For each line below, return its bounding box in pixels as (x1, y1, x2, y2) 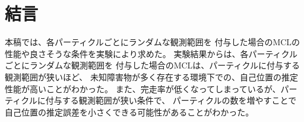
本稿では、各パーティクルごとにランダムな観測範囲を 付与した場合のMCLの (5, 36, 300, 48)
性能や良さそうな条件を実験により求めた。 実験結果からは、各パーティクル (5, 47, 298, 60)
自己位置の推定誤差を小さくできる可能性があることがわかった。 (5, 105, 254, 118)
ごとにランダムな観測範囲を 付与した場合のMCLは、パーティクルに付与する (5, 59, 300, 71)
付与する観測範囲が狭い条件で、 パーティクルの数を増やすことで (45, 94, 297, 107)
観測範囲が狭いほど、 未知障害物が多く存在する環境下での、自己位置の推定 (5, 70, 298, 83)
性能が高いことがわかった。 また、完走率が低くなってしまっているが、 (5, 82, 281, 95)
